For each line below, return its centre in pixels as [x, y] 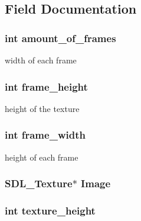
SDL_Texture [39, 183]
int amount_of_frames [60, 38]
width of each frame [41, 60]
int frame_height [46, 86]
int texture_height [50, 210]
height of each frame [42, 157]
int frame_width [45, 135]
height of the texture [42, 108]
